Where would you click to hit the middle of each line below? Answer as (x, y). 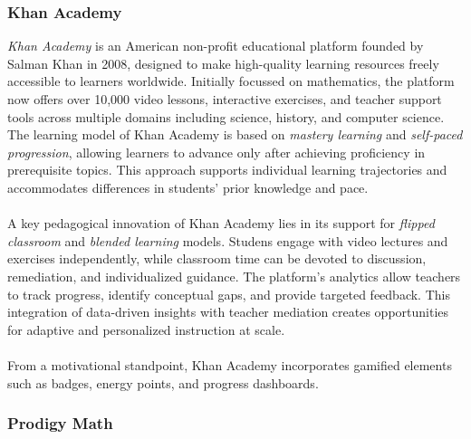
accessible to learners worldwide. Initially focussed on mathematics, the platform (231, 81)
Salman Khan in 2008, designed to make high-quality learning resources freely (223, 63)
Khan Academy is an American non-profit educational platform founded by (216, 46)
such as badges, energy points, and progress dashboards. (163, 382)
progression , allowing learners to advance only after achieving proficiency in (216, 152)
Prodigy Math (60, 423)
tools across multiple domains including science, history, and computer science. (226, 116)
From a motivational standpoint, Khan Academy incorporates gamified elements (230, 364)
